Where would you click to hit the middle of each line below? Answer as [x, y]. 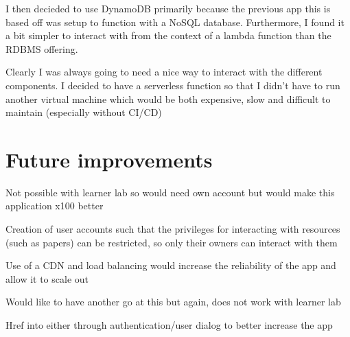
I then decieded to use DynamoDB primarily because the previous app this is [168, 8]
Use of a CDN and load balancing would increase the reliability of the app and [171, 265]
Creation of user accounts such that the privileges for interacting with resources [173, 229]
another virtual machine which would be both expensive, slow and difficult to [168, 98]
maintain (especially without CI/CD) [84, 112]
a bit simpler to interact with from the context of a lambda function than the [168, 35]
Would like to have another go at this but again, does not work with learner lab [173, 302]
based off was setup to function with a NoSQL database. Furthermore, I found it [175, 22]
